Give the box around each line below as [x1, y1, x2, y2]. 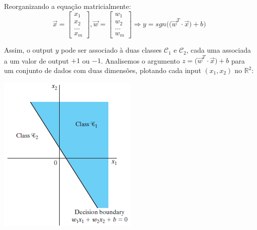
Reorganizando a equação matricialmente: [4, 1, 131, 11]
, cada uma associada [186, 45, 251, 55]
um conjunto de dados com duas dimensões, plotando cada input [4, 65, 201, 75]
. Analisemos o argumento [100, 55, 180, 66]
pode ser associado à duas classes [61, 45, 162, 55]
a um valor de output [4, 55, 69, 66]
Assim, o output [4, 45, 53, 55]
